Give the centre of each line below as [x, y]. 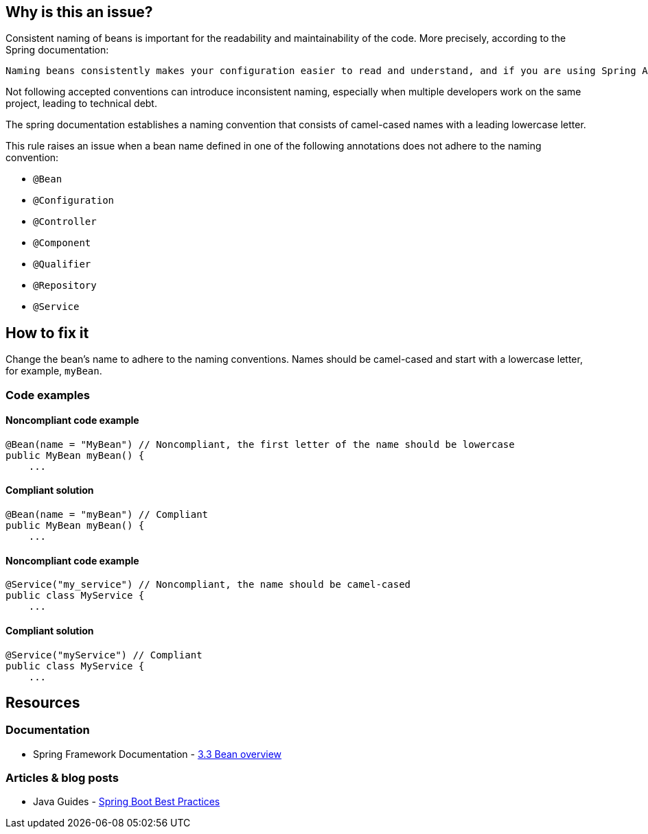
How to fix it [47, 333]
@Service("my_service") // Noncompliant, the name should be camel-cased [208, 585]
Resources [43, 702]
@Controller [65, 222]
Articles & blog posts [62, 778]
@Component [62, 243]
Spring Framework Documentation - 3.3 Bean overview [158, 754]
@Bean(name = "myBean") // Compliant [107, 515]
